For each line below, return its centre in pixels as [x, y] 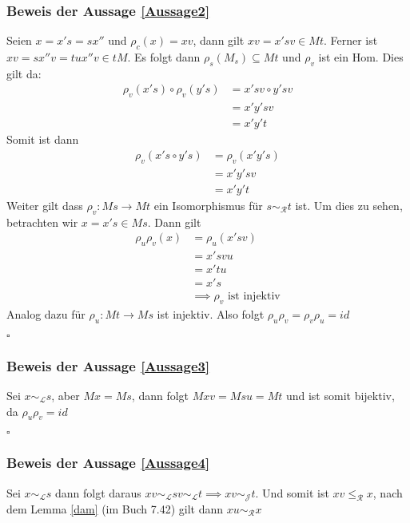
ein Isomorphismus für [208, 205]
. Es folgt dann [164, 57]
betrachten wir [42, 222]
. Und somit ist [292, 492]
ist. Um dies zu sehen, [349, 205]
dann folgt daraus [98, 492]
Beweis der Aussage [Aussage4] [108, 463]
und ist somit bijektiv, [340, 395]
